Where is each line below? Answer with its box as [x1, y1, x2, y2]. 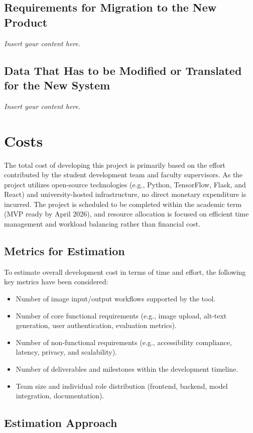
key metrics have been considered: [4, 276, 108, 287]
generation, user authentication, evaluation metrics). [16, 320, 177, 331]
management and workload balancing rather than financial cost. [4, 219, 201, 229]
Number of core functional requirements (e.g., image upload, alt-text [16, 310, 227, 320]
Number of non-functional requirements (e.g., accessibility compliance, [16, 337, 232, 347]
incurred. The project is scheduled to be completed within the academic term [4, 198, 242, 209]
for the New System [4, 77, 110, 92]
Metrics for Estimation [4, 243, 125, 259]
